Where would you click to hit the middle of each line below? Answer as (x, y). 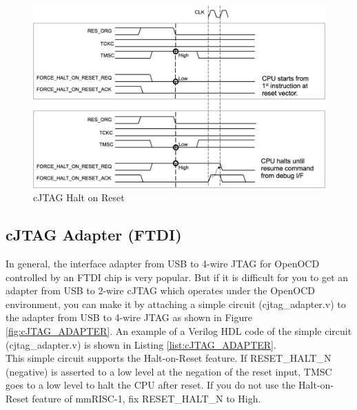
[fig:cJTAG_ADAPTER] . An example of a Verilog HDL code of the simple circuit (179, 330)
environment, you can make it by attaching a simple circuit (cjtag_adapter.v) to (176, 304)
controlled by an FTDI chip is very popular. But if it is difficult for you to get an (177, 277)
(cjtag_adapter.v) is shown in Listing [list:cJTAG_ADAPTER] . (141, 344)
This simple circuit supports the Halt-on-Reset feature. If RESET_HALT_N (169, 358)
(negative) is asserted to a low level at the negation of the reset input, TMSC (169, 371)
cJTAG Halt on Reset (79, 197)
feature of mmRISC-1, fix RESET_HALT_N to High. (146, 398)
